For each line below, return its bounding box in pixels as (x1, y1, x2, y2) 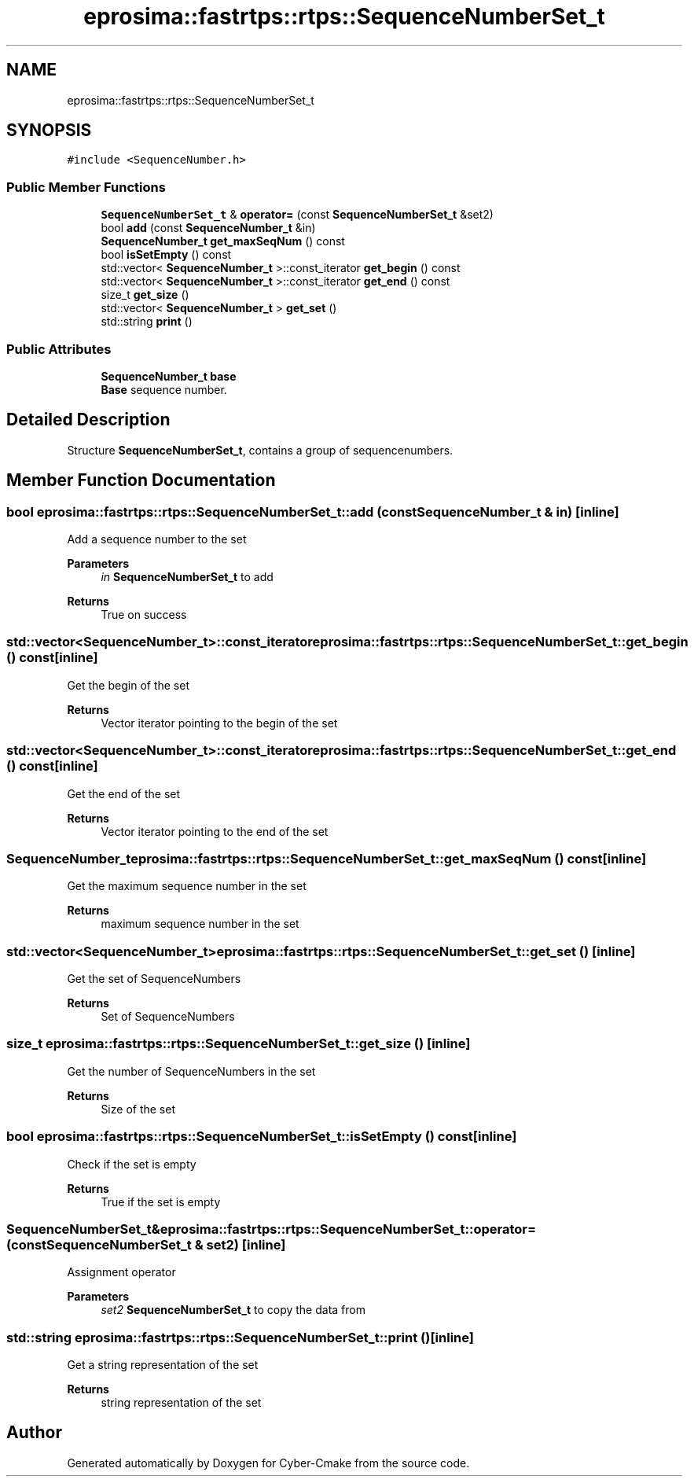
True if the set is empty (101, 1194, 221, 1209)
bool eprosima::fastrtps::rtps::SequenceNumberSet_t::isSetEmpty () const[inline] (6, 1128, 517, 1145)
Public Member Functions (6, 178, 166, 195)
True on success (101, 608, 187, 621)
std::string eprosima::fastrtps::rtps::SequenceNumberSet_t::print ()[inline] (6, 1329, 474, 1345)
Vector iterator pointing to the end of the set (101, 824, 329, 838)
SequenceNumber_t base (101, 369, 237, 383)
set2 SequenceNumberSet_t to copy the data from (101, 1303, 365, 1317)
